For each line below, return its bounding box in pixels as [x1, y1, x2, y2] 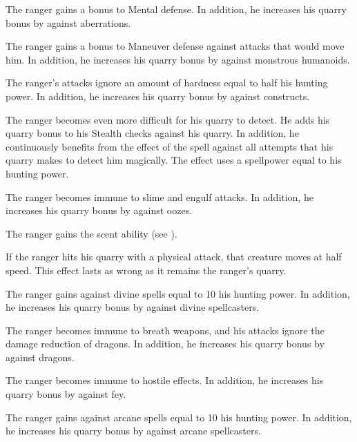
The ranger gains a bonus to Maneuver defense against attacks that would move [6, 39, 345, 53]
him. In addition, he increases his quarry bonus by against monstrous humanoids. [6, 52, 350, 66]
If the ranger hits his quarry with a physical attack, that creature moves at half [6, 249, 342, 264]
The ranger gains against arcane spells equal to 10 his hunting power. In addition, [6, 410, 352, 424]
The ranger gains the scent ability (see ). [6, 226, 177, 240]
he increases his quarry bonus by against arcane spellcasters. [6, 423, 261, 438]
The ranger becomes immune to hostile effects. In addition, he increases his [6, 373, 324, 387]
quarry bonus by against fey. [6, 387, 126, 401]
